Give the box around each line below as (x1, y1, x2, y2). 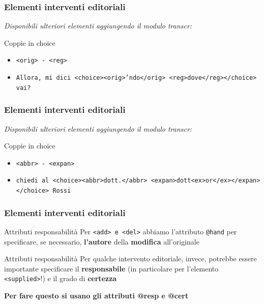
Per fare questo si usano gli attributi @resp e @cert (4, 290, 189, 301)
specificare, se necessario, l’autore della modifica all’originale (4, 236, 199, 247)
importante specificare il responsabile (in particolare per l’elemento (4, 263, 219, 273)
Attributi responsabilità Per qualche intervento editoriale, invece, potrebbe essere (4, 253, 257, 264)
